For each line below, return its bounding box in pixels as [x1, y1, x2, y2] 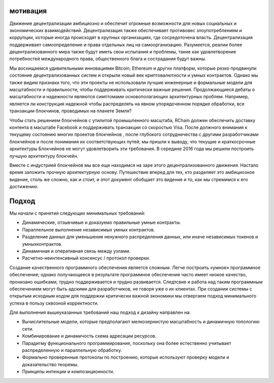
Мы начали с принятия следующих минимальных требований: [9, 210, 146, 216]
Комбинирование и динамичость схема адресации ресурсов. [22, 333, 157, 339]
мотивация [9, 7, 47, 15]
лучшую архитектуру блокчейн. [9, 153, 79, 159]
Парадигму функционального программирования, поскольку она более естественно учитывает [22, 340, 232, 346]
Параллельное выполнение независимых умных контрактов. [22, 226, 155, 232]
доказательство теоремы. [22, 361, 79, 367]
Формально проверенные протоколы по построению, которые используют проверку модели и [22, 354, 229, 361]
